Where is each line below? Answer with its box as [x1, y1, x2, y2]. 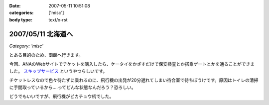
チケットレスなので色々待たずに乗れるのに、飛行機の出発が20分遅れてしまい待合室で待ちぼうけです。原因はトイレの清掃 [9, 77, 259, 83]
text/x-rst [48, 16, 68, 22]
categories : [9, 10, 34, 16]
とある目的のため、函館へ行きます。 [9, 52, 83, 58]
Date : [9, 3, 21, 8]
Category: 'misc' [9, 43, 43, 49]
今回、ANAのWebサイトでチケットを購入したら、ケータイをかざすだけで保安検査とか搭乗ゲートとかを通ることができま [9, 61, 255, 67]
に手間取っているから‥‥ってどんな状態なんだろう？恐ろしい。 [9, 84, 136, 90]
